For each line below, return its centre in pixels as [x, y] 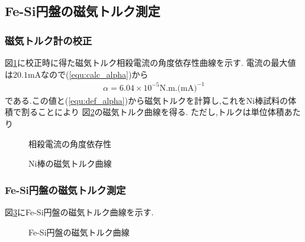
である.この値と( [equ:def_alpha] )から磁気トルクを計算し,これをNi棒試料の [147, 100]
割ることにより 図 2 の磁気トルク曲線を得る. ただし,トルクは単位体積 [152, 112]
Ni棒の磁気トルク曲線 [70, 163]
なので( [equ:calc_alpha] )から [95, 74]
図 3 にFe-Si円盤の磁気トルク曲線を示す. [79, 211]
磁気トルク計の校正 [49, 40]
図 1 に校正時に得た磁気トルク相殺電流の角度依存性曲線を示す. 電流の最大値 [150, 62]
